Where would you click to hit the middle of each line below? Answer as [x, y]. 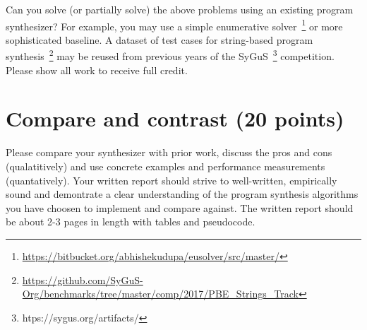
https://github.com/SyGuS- [83, 279]
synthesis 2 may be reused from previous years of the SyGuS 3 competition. [170, 55]
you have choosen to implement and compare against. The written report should [180, 207]
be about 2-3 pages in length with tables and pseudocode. [131, 222]
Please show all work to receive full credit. [97, 70]
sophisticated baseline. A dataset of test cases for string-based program [160, 39]
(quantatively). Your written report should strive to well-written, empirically [172, 180]
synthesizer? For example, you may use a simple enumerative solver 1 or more [174, 25]
